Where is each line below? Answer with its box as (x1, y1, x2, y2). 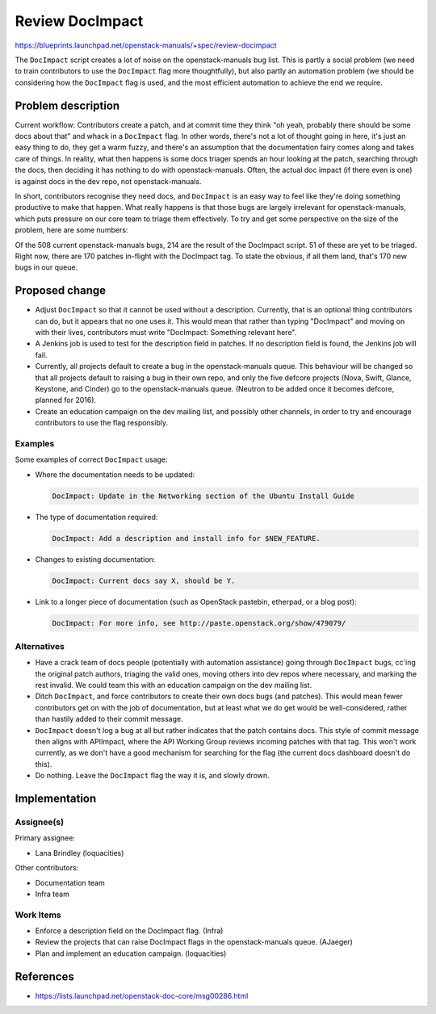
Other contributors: (15, 863, 79, 873)
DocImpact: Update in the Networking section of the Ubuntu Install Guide (52, 491, 355, 501)
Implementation (15, 792, 97, 805)
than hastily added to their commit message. (35, 714, 183, 724)
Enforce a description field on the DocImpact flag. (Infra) (35, 926, 224, 936)
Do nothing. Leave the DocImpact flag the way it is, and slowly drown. (35, 771, 270, 781)
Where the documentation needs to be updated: (35, 469, 195, 480)
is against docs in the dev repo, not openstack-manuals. (15, 176, 202, 186)
